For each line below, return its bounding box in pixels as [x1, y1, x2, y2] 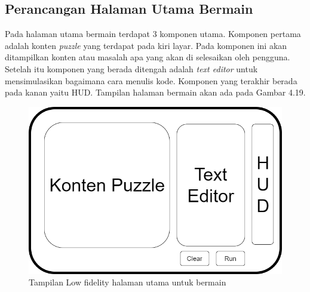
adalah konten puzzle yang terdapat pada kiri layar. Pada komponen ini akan [5, 39, 287, 51]
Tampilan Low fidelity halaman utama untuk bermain [29, 276, 226, 288]
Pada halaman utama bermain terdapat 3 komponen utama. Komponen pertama [5, 27, 301, 40]
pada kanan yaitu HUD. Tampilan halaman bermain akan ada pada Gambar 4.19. [5, 86, 306, 99]
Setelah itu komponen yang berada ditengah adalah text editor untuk [5, 62, 258, 75]
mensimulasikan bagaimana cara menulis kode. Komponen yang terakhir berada [5, 74, 297, 87]
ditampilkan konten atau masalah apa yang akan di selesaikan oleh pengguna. [5, 51, 290, 63]
